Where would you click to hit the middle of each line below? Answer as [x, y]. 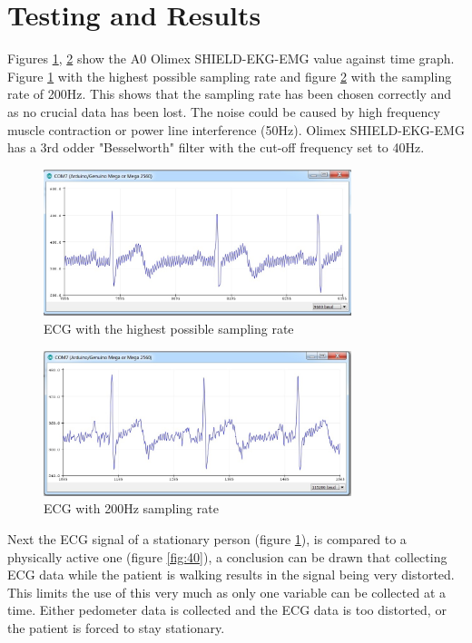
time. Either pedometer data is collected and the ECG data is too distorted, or [227, 610]
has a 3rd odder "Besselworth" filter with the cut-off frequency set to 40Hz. [216, 147]
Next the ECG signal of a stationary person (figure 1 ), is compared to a [207, 538]
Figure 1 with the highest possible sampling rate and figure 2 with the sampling [230, 76]
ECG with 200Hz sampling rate [131, 508]
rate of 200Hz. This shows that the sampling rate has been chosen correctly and [230, 94]
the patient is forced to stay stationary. [116, 627]
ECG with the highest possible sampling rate [169, 329]
